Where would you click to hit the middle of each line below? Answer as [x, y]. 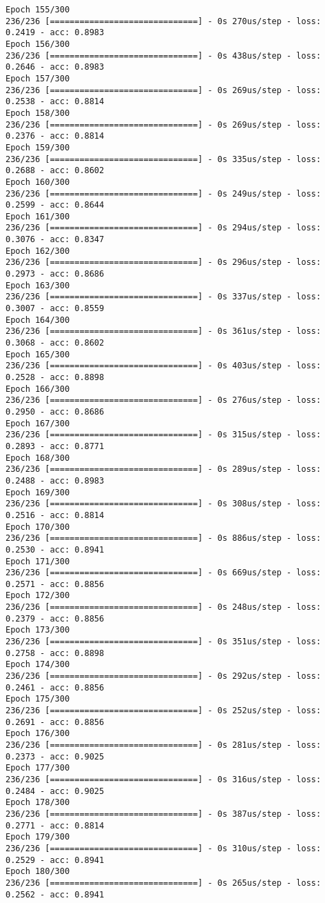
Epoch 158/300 [38, 113]
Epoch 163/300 [38, 285]
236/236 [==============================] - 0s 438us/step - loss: [164, 56]
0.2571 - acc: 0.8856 [55, 584]
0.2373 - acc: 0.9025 [55, 756]
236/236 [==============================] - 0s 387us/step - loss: [164, 814]
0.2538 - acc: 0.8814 [55, 102]
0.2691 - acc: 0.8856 [55, 722]
